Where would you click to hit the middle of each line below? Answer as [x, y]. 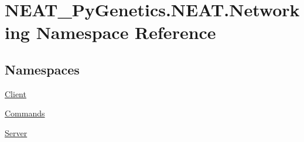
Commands [25, 113]
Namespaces [42, 69]
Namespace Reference [126, 32]
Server [16, 132]
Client [16, 93]
